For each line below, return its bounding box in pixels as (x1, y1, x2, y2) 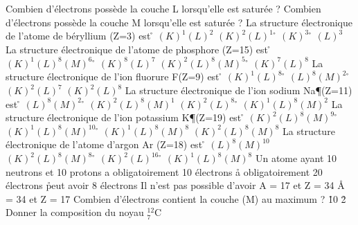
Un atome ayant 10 (255, 151, 337, 165)
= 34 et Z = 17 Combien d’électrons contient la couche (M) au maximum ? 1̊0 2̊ (6, 191, 346, 206)
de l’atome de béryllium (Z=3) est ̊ (6, 28, 154, 43)
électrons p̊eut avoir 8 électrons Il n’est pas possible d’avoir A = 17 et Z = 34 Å (6, 178, 345, 192)
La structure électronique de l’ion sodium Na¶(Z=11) (125, 83, 352, 98)
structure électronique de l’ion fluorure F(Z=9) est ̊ (6, 69, 223, 84)
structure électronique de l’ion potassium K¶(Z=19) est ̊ (6, 110, 244, 125)
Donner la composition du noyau (6, 205, 144, 219)
